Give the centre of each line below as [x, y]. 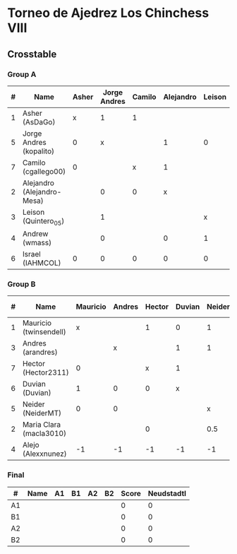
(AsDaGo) [39, 122]
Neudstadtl [167, 493]
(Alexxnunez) [44, 454]
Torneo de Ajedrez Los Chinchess [108, 13]
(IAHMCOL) [42, 263]
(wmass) [37, 243]
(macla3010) [44, 434]
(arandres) [40, 353]
